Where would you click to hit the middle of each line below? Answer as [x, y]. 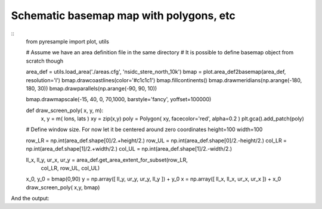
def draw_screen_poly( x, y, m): [65, 110]
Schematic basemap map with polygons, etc [123, 15]
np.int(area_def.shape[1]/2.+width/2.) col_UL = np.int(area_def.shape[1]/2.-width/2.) [129, 149]
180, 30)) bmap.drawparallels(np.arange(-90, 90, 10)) [92, 88]
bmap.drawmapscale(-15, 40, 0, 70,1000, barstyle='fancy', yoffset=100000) [119, 99]
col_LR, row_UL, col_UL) [70, 168]
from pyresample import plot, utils [68, 41]
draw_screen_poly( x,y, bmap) [63, 187]
